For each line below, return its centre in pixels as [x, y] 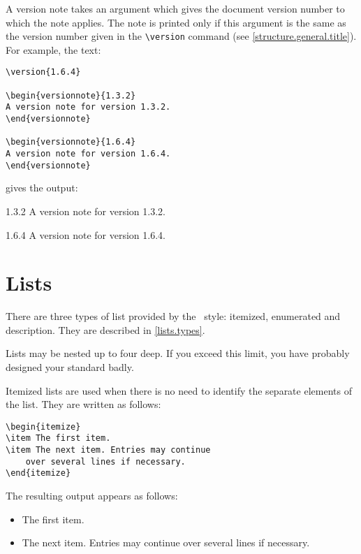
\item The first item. [58, 438]
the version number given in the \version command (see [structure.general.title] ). [181, 36]
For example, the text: [53, 49]
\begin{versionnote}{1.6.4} [71, 142]
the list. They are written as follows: [83, 404]
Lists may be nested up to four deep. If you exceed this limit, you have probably [178, 353]
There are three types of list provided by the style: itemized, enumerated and [173, 316]
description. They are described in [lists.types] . [105, 329]
